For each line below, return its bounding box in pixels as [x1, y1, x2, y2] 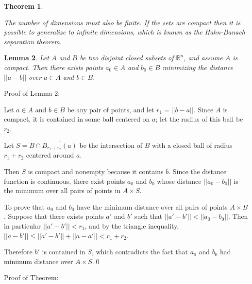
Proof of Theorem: [4, 272, 59, 283]
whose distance [157, 176, 202, 186]
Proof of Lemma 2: [4, 88, 60, 98]
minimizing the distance [162, 62, 233, 72]
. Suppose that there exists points [4, 211, 104, 221]
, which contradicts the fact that [91, 247, 188, 257]
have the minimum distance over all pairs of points [77, 201, 228, 212]
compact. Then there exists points [4, 62, 103, 72]
